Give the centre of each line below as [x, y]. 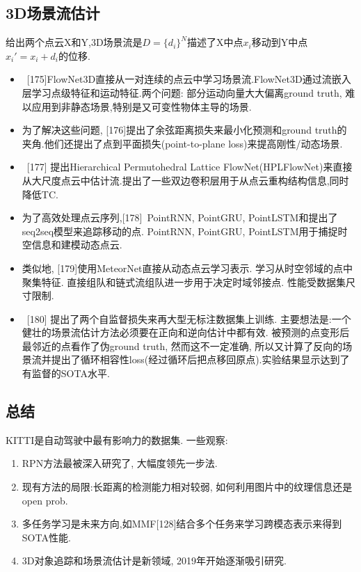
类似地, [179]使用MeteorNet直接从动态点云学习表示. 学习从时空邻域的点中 [187, 268]
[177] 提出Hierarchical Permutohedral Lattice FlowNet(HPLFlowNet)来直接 [190, 167]
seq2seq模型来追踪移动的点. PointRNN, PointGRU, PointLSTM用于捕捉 [180, 231]
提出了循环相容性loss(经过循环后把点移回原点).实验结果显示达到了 [200, 359]
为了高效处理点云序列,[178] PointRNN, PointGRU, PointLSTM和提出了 [180, 217]
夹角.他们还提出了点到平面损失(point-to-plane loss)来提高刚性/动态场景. [182, 143]
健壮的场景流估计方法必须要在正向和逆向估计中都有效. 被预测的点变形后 [186, 332]
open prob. [45, 500]
